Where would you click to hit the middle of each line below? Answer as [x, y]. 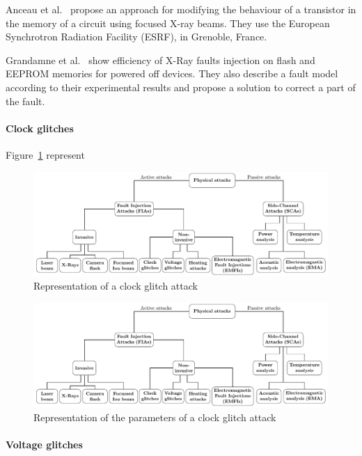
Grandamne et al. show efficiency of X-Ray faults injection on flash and [160, 60]
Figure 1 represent [45, 154]
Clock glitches [40, 128]
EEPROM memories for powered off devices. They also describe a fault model [172, 73]
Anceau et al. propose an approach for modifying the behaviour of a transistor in [181, 9]
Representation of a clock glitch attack [116, 286]
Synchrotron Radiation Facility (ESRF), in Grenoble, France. [136, 37]
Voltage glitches [44, 445]
